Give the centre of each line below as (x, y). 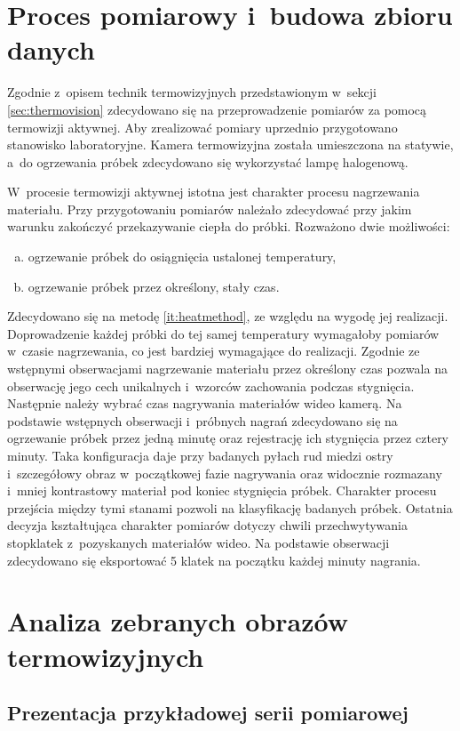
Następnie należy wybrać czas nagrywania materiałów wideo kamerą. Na (205, 403)
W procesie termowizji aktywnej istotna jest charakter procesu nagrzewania (214, 192)
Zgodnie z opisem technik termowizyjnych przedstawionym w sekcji (192, 92)
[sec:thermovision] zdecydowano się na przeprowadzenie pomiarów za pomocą (217, 109)
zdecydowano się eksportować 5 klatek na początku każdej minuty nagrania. (214, 560)
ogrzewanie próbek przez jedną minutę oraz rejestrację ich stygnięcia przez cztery (228, 438)
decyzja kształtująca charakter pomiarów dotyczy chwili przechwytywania (207, 525)
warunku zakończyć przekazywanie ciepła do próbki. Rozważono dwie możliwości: (229, 226)
